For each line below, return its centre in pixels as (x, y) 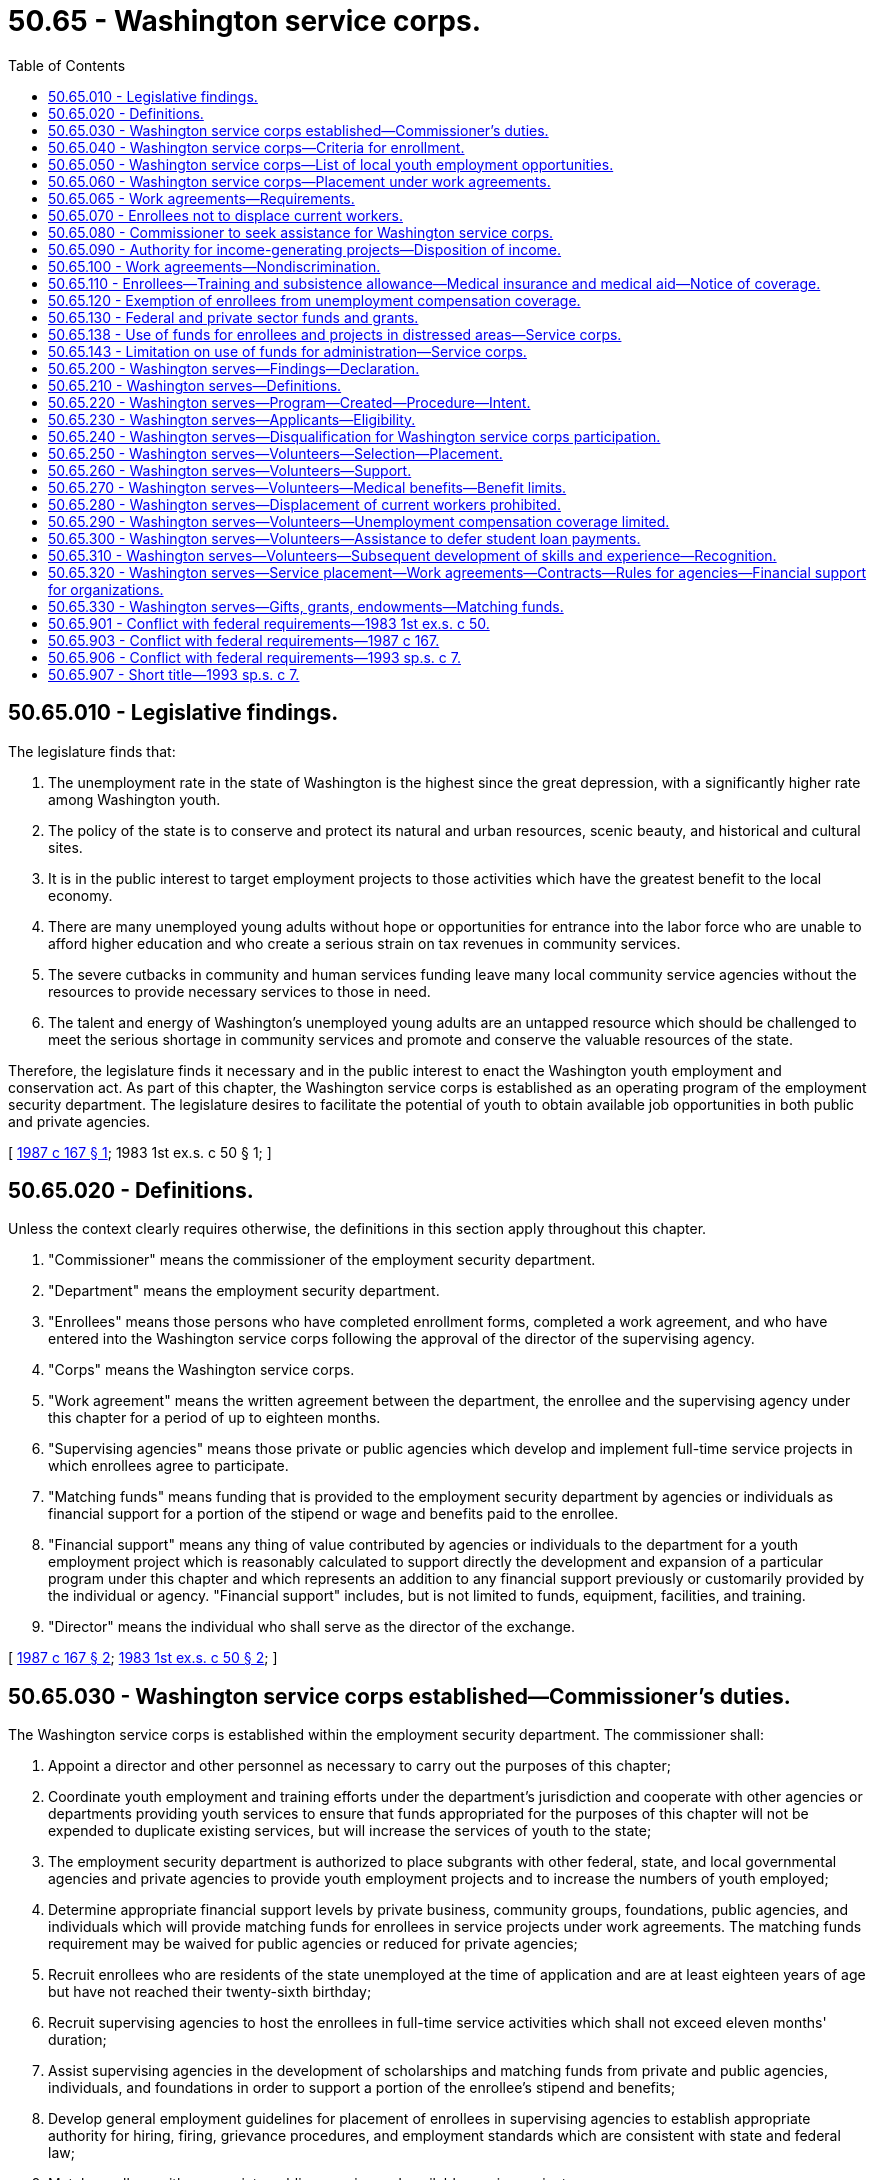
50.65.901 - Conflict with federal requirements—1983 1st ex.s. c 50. (269, 623)
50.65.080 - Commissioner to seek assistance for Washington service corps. (301, 232)
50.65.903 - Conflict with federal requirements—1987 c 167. (244, 640)
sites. (65, 847)
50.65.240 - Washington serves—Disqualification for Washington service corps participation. (354, 436)
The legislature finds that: (92, 751)
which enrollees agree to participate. (168, 1466)
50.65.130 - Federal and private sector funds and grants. (233, 317)
